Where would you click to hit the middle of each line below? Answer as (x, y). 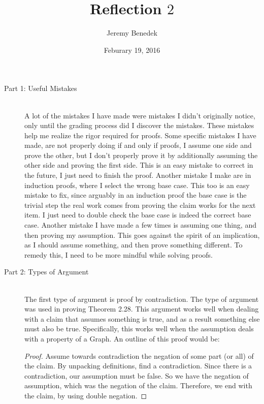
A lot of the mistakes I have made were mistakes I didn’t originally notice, (140, 115)
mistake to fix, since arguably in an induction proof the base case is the (136, 195)
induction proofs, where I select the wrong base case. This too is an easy (137, 185)
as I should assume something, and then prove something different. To (134, 245)
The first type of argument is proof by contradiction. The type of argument (142, 299)
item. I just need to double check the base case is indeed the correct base (138, 215)
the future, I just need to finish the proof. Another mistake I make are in (138, 175)
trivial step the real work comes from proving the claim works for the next (140, 205)
